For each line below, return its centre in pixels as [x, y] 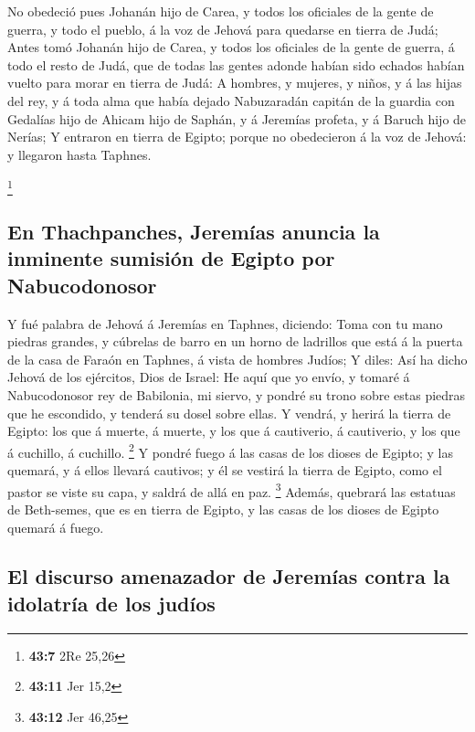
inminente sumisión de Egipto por [171, 258]
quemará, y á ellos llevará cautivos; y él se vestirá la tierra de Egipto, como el [225, 470]
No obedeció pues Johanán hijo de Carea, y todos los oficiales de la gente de [221, 11]
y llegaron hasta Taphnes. [79, 154]
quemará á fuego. [56, 527]
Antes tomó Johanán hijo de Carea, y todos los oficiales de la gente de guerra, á [231, 47]
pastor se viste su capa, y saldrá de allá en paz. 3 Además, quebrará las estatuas [232, 490]
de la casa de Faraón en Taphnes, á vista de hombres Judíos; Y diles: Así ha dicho [237, 359]
